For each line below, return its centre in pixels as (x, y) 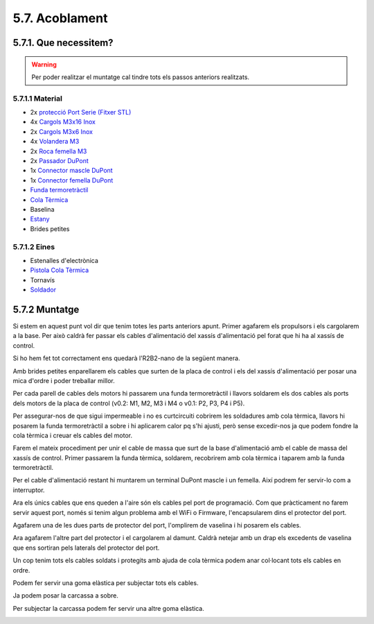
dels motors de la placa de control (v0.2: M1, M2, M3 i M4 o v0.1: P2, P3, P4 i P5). (129, 403)
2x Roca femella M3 (59, 151)
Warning (44, 64)
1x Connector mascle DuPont (72, 171)
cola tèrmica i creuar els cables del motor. (73, 435)
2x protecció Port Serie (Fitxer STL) (81, 112)
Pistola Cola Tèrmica (60, 270)
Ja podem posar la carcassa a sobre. (66, 596)
